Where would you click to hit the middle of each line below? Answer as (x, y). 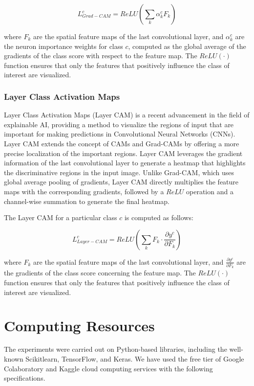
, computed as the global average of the (187, 46)
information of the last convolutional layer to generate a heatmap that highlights (125, 163)
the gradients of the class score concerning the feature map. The (100, 273)
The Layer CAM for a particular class (61, 217)
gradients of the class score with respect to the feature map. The (101, 56)
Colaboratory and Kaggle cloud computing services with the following (108, 368)
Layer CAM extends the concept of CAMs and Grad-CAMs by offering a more (122, 143)
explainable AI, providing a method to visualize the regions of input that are (119, 124)
